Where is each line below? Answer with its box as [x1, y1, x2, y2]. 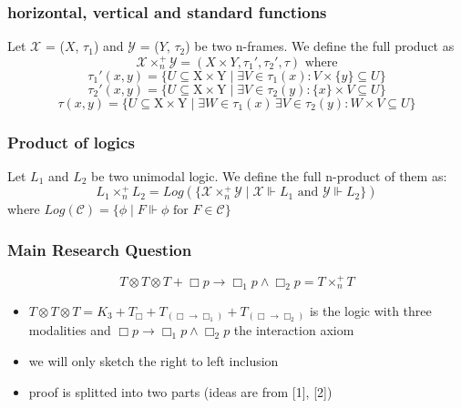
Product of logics [7, 130, 135, 153]
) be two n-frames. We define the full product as [185, 36, 455, 56]
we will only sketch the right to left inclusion [28, 351, 279, 370]
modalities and [28, 321, 111, 340]
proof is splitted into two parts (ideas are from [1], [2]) [28, 382, 333, 401]
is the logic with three [309, 301, 432, 320]
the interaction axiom [233, 321, 354, 340]
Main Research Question [7, 238, 192, 260]
